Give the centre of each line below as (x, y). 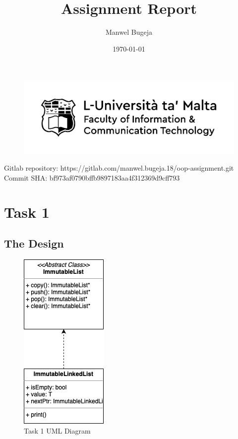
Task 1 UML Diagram (57, 430)
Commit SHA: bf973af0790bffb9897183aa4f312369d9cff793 (92, 177)
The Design (34, 243)
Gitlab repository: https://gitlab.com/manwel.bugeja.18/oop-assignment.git (119, 168)
